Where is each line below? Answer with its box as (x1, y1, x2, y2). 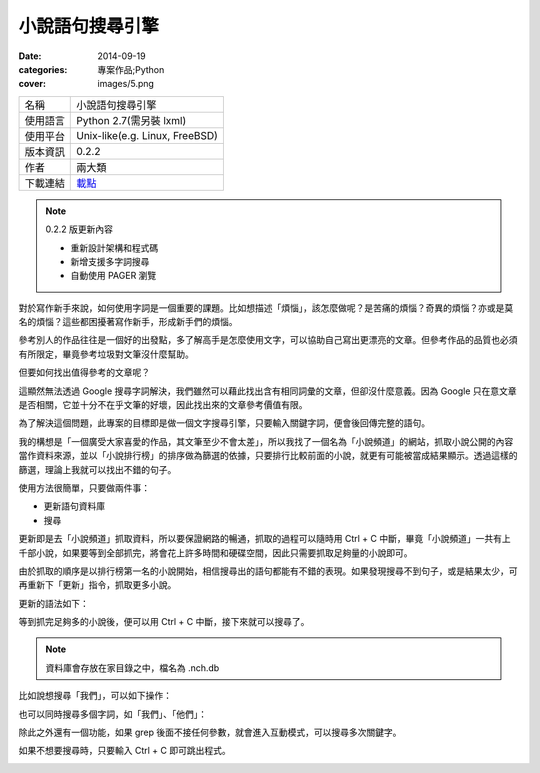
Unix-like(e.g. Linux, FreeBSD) (76, 128, 219, 142)
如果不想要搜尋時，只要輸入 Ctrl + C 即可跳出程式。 (18, 745, 231, 757)
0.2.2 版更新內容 (45, 223, 114, 235)
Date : (18, 50, 42, 62)
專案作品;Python (97, 63, 165, 75)
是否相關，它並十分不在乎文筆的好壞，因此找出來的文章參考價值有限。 (18, 399, 308, 411)
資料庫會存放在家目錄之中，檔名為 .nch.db (45, 661, 220, 674)
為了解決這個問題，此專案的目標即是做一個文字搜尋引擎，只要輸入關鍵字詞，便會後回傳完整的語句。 (18, 417, 430, 429)
